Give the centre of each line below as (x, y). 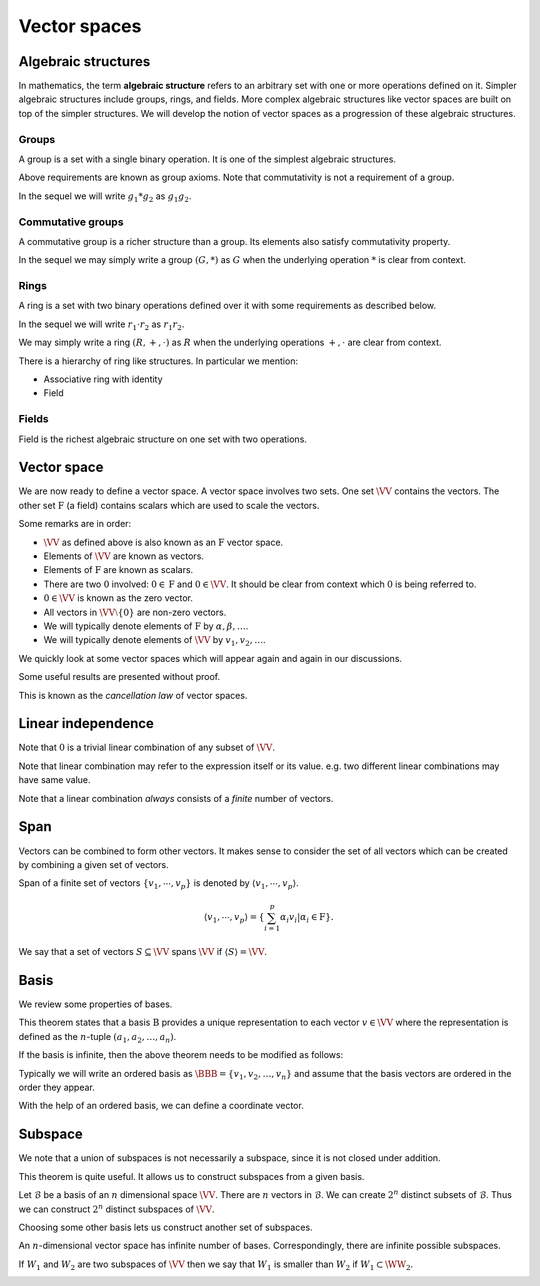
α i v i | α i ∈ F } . (307, 918)
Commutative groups (71, 222)
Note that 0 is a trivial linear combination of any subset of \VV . (146, 747)
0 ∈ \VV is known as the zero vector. (118, 598)
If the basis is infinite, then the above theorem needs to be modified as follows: (181, 1055)
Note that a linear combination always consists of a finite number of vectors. (176, 798)
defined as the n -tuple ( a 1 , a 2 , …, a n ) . (97, 1037)
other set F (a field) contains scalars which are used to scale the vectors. (169, 505)
